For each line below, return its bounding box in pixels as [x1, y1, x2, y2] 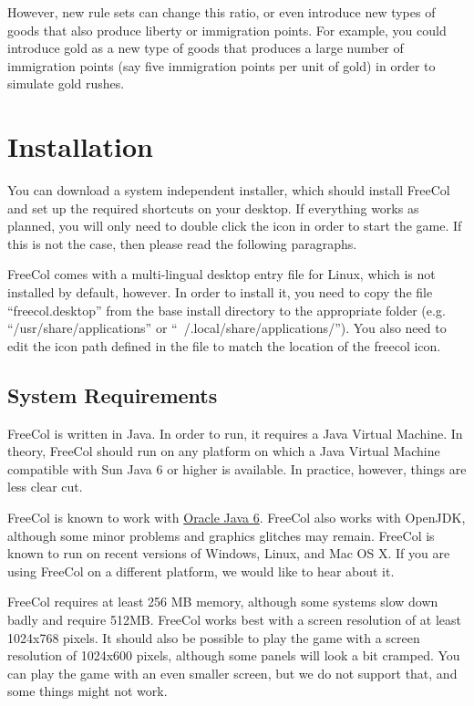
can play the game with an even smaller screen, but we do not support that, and [7, 663, 458, 682]
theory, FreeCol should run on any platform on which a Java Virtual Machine [7, 441, 440, 461]
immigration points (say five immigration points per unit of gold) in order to [7, 56, 436, 75]
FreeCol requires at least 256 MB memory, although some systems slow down [7, 592, 438, 611]
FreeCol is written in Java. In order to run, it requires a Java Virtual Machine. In [7, 423, 463, 442]
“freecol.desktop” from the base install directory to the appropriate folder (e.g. [7, 300, 446, 319]
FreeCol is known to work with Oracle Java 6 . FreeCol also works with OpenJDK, [7, 508, 466, 527]
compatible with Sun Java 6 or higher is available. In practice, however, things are [7, 459, 467, 478]
